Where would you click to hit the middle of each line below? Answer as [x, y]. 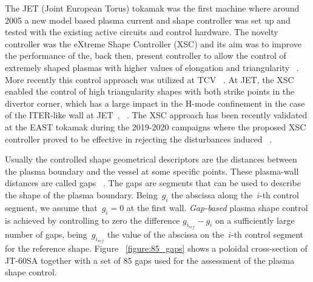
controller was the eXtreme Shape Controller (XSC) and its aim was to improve [153, 43]
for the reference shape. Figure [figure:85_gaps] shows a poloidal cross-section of [156, 248]
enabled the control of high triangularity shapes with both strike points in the [150, 91]
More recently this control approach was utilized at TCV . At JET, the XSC [150, 79]
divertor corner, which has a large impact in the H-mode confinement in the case [155, 103]
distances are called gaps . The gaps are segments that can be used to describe [153, 183]
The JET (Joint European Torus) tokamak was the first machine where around [152, 8]
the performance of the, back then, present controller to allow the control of [146, 55]
